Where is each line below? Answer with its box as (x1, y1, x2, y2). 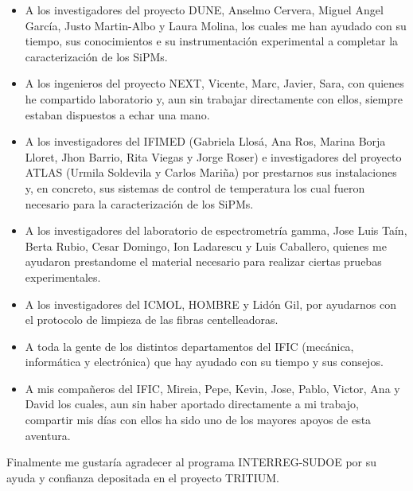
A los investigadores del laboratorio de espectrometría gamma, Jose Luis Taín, (25, 222, 407, 239)
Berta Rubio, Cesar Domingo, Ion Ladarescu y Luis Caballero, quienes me (25, 237, 387, 254)
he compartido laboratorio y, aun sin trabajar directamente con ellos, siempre (25, 90, 403, 107)
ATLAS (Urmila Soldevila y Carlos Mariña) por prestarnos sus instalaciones (25, 164, 397, 181)
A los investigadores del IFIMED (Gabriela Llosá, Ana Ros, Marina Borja (25, 133, 386, 150)
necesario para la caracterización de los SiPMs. (25, 195, 254, 212)
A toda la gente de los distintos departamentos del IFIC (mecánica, (25, 337, 354, 354)
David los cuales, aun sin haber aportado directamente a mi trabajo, (25, 396, 359, 412)
